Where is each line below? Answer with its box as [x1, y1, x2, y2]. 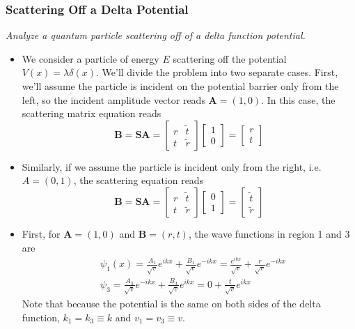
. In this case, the [261, 92, 336, 107]
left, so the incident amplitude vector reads [22, 92, 205, 107]
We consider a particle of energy [22, 51, 159, 66]
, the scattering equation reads [73, 173, 204, 188]
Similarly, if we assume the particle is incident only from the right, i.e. [22, 159, 322, 174]
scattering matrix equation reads [22, 106, 161, 121]
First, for [22, 226, 61, 240]
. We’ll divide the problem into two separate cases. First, [95, 65, 338, 79]
